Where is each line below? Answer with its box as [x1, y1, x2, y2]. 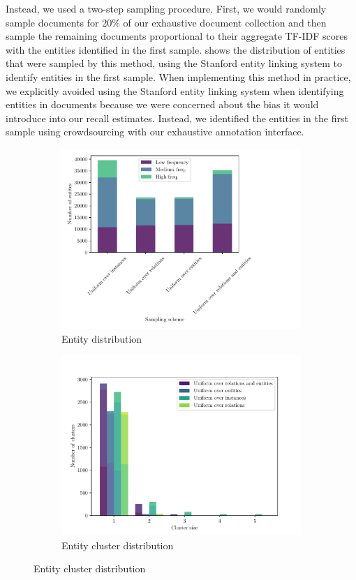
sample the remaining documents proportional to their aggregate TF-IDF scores [6, 29, 348, 43]
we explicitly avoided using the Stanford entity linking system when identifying [6, 83, 344, 98]
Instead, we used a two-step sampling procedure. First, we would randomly [6, 1, 327, 15]
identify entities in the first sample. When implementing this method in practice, [6, 69, 351, 84]
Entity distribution [61, 331, 142, 345]
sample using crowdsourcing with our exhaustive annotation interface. [6, 124, 304, 139]
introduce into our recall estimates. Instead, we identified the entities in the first [6, 110, 348, 125]
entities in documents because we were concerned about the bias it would [6, 97, 319, 112]
